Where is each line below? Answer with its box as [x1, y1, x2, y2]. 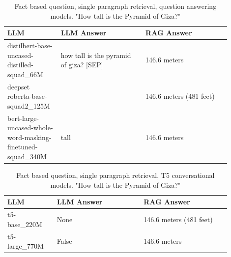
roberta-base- [7, 91, 47, 101]
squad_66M [7, 69, 43, 79]
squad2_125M [7, 100, 50, 111]
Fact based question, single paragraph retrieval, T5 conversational [16, 170, 215, 180]
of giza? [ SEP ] [60, 59, 103, 70]
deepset [7, 81, 30, 91]
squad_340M [7, 151, 47, 162]
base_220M [7, 219, 42, 229]
